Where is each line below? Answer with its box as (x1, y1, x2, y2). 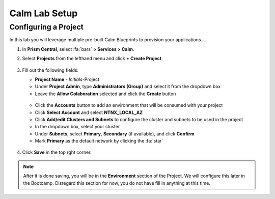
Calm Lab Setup (9, 8, 78, 19)
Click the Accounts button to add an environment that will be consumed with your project (35, 102, 223, 108)
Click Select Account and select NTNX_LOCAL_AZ (35, 109, 143, 116)
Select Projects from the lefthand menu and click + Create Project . (22, 55, 163, 62)
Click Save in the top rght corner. (22, 149, 92, 155)
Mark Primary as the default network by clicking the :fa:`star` (35, 138, 163, 144)
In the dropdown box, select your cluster (35, 124, 120, 130)
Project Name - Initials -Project (35, 76, 99, 82)
